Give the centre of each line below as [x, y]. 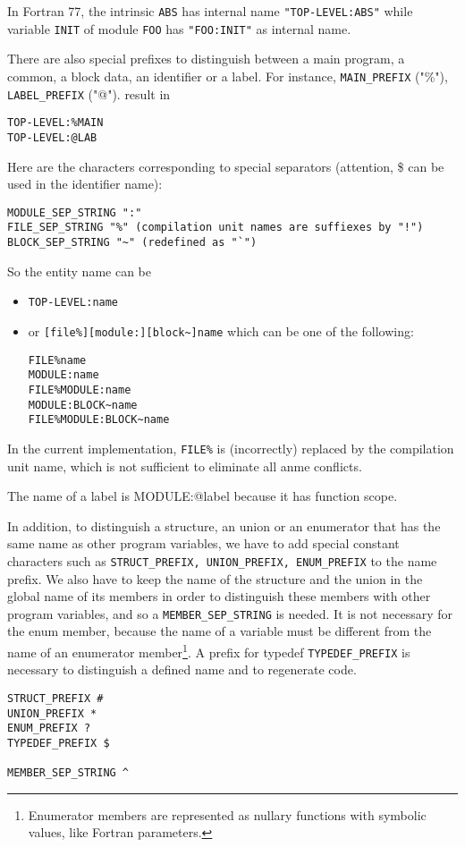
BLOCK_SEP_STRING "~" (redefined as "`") [132, 243]
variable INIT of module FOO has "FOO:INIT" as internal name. [179, 28]
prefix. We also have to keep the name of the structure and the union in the [215, 578]
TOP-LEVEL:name [73, 303]
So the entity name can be [79, 271]
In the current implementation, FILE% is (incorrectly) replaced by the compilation [231, 448]
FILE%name [57, 360]
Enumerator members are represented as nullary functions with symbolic [227, 814]
